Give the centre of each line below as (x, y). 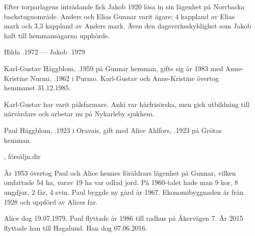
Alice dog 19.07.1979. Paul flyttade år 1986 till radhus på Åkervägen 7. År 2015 (124, 218)
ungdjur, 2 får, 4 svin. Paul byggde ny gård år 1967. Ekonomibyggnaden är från (124, 192)
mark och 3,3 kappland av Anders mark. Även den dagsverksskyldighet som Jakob (127, 26)
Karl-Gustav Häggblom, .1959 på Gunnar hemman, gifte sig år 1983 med (114, 68)
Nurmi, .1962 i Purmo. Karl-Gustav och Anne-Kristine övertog (125, 78)
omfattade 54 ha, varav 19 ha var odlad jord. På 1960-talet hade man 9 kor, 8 (121, 182)
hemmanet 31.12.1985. (38, 88)
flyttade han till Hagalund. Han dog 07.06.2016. (76, 227)
